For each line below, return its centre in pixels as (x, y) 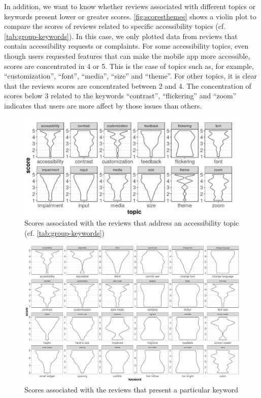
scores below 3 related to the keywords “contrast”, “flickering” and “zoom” (120, 96)
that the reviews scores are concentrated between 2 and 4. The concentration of (128, 85)
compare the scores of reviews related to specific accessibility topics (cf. (115, 26)
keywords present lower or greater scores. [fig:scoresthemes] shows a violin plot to (130, 16)
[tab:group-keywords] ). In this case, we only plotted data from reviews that (121, 36)
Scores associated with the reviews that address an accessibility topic (132, 223)
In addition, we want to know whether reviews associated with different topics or (130, 6)
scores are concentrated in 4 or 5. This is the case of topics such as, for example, (129, 66)
